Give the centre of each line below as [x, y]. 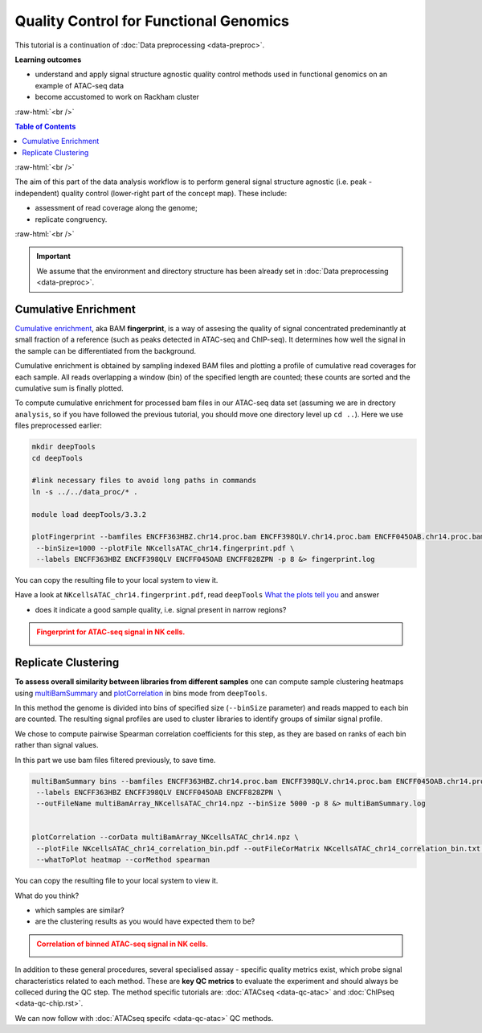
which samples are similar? [80, 910]
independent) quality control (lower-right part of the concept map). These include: [151, 193]
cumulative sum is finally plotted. [69, 388]
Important [54, 256]
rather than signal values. [57, 745]
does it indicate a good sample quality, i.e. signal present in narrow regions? [161, 609]
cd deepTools [57, 458]
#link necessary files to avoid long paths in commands [144, 481]
